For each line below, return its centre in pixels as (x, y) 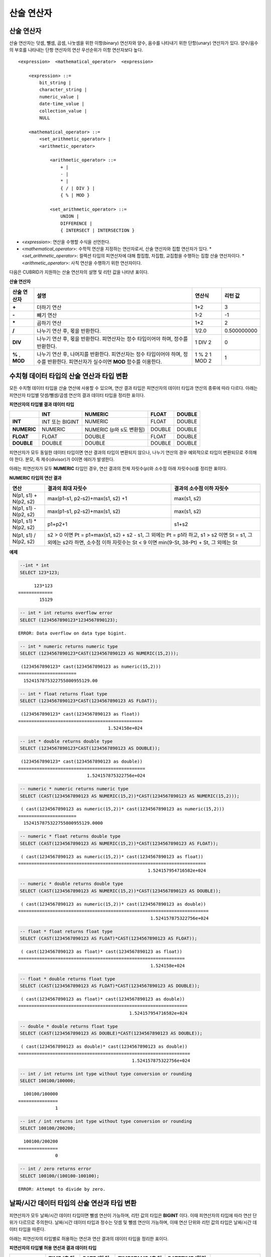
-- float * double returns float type (67, 979)
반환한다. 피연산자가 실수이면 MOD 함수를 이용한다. (105, 362)
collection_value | (63, 111)
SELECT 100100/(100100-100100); (60, 1176)
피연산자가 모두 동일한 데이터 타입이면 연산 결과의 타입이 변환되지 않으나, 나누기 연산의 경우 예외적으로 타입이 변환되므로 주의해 (133, 452)
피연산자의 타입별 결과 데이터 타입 (42, 404)
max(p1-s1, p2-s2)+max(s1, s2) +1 (87, 499)
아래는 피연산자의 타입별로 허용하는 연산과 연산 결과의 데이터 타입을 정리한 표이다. (89, 1238)
